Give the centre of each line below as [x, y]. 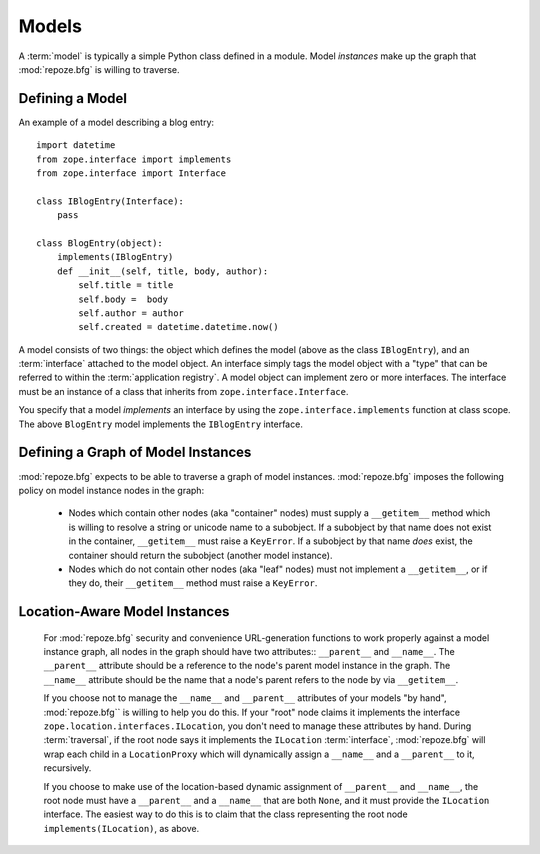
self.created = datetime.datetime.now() [178, 327]
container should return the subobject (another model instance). [200, 555]
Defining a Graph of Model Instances [135, 452]
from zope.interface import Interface [131, 173]
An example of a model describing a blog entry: [116, 122]
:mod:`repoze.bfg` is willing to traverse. [99, 69]
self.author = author [131, 313]
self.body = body [123, 299]
